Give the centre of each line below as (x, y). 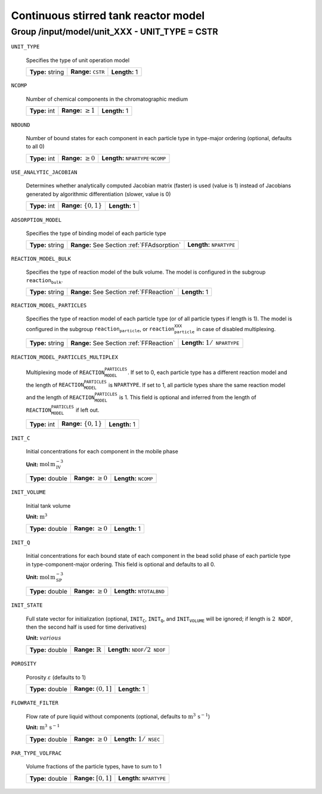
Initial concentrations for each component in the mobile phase (102, 452)
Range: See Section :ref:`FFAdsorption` (126, 245)
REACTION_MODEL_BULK (41, 259)
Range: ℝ (87, 649)
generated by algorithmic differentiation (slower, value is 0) (98, 194)
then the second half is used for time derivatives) (86, 627)
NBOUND (21, 125)
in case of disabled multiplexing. (236, 329)
